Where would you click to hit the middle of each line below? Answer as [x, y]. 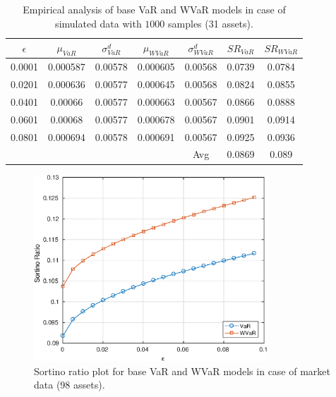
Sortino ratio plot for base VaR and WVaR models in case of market [182, 371]
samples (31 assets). [211, 23]
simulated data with [98, 23]
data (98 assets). [70, 385]
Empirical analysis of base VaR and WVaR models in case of [154, 9]
